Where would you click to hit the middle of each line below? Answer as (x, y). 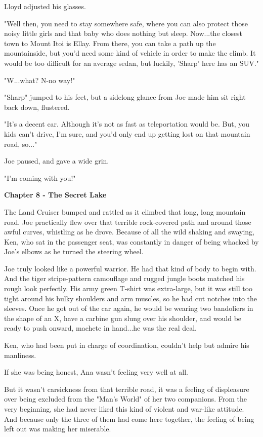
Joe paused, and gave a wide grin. (57, 161)
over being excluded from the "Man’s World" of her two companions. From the (126, 399)
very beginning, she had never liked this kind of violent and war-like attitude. (124, 409)
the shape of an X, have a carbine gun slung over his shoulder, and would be (123, 318)
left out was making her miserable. (58, 429)
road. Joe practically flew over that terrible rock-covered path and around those (128, 222)
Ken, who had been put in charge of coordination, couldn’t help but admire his (127, 345)
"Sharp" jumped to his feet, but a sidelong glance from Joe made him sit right (125, 97)
